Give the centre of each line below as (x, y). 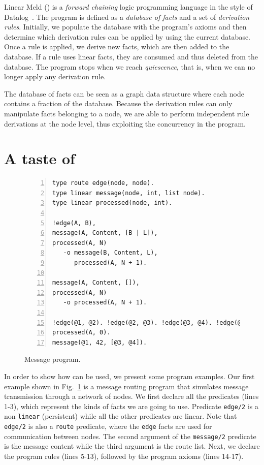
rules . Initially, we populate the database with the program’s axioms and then (125, 27)
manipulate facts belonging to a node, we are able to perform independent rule (127, 113)
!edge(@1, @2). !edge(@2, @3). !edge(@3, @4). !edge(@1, (151, 322)
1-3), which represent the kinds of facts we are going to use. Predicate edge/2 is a (131, 406)
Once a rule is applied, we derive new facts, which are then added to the (117, 46)
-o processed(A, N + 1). (105, 303)
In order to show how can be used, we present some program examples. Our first (129, 376)
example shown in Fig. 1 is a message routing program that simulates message (126, 386)
